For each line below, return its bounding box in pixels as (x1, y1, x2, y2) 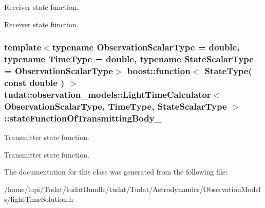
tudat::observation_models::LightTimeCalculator (4, 88, 211, 100)
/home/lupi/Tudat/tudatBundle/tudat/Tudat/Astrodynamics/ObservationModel (4, 183, 261, 194)
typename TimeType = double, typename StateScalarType (4, 53, 254, 65)
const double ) (4, 76, 65, 89)
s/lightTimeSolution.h (4, 194, 73, 204)
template (4, 41, 42, 54)
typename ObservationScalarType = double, (52, 41, 240, 54)
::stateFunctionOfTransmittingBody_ (4, 111, 162, 124)
